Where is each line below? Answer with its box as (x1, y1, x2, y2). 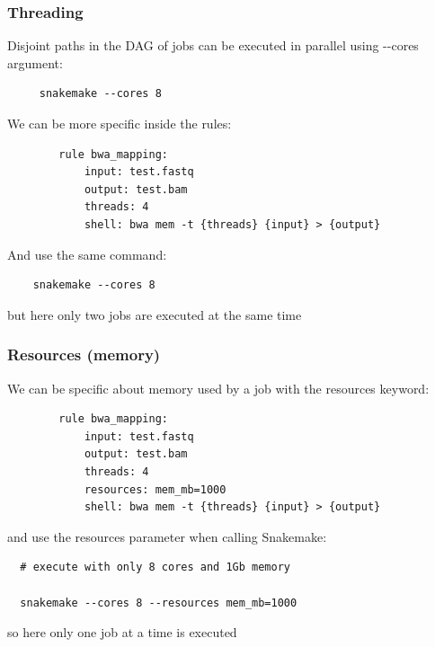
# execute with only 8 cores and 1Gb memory (20, 561, 290, 574)
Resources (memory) (7, 343, 161, 366)
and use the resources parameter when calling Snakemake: (7, 527, 327, 545)
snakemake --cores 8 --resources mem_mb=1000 (20, 596, 297, 609)
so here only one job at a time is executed (7, 623, 237, 642)
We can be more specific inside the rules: (7, 114, 232, 132)
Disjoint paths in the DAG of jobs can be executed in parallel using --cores (7, 36, 419, 55)
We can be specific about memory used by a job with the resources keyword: (7, 378, 430, 397)
